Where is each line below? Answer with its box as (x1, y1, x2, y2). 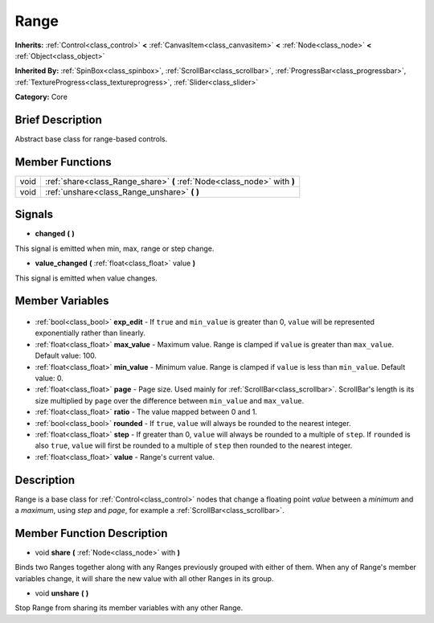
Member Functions (14, 155, 112, 169)
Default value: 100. (35, 350, 96, 361)
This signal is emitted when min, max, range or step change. (14, 244, 215, 253)
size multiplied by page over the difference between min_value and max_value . (35, 396, 305, 405)
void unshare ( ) (35, 588, 89, 598)
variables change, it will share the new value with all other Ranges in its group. (14, 573, 274, 583)
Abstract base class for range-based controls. (14, 134, 168, 144)
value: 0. (35, 373, 63, 383)
